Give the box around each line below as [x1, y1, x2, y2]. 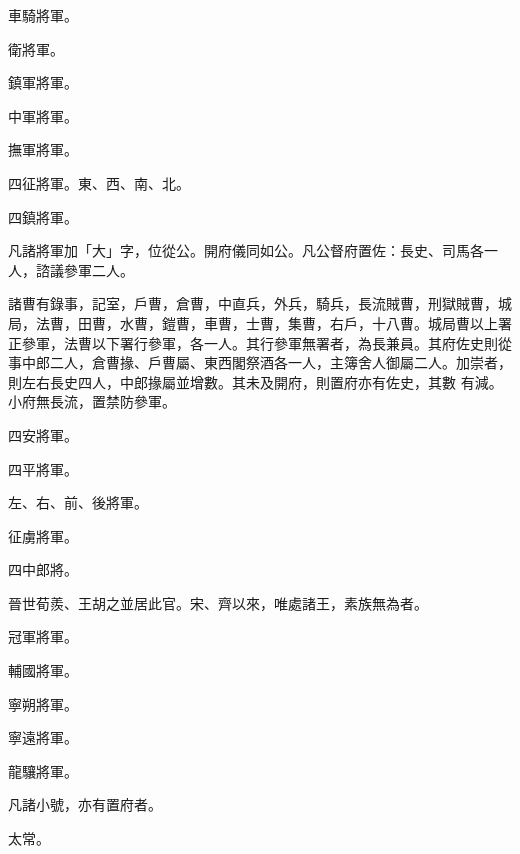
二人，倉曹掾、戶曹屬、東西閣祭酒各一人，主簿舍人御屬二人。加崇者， [49, 352, 512, 373]
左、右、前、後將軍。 [8, 492, 148, 513]
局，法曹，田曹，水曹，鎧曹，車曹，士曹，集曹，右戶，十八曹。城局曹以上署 [8, 312, 512, 333]
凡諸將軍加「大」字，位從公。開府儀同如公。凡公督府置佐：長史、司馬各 [8, 240, 484, 261]
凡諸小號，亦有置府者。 [8, 794, 162, 815]
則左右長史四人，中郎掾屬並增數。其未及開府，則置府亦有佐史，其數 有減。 [8, 371, 503, 392]
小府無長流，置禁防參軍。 [8, 391, 176, 412]
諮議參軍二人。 [35, 259, 134, 280]
